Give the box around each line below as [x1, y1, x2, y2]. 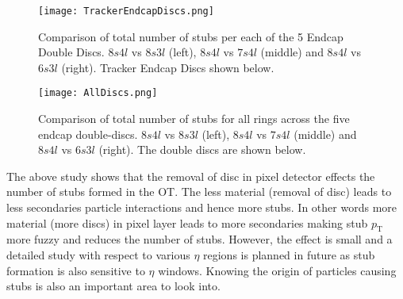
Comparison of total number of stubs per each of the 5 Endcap [38, 28, 344, 44]
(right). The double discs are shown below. [98, 141, 306, 158]
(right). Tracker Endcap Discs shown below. [61, 59, 274, 75]
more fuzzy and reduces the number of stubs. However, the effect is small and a [6, 231, 393, 247]
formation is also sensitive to [6, 262, 145, 278]
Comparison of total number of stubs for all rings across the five [38, 110, 350, 127]
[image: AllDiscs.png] [38, 87, 158, 99]
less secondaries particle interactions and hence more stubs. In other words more [6, 199, 397, 216]
